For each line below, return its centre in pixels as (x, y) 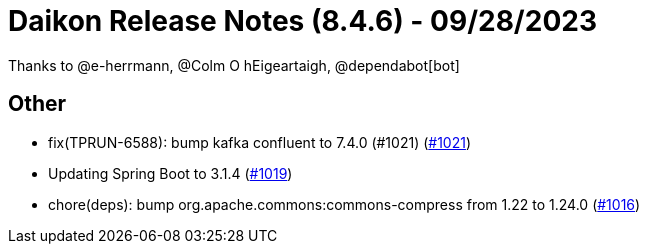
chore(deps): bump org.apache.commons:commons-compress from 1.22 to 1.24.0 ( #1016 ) (344, 204)
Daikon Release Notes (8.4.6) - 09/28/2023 (302, 21)
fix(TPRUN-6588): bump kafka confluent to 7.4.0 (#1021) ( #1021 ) (260, 142)
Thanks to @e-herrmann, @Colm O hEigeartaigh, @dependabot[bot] (234, 65)
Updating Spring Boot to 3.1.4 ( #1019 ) (170, 173)
